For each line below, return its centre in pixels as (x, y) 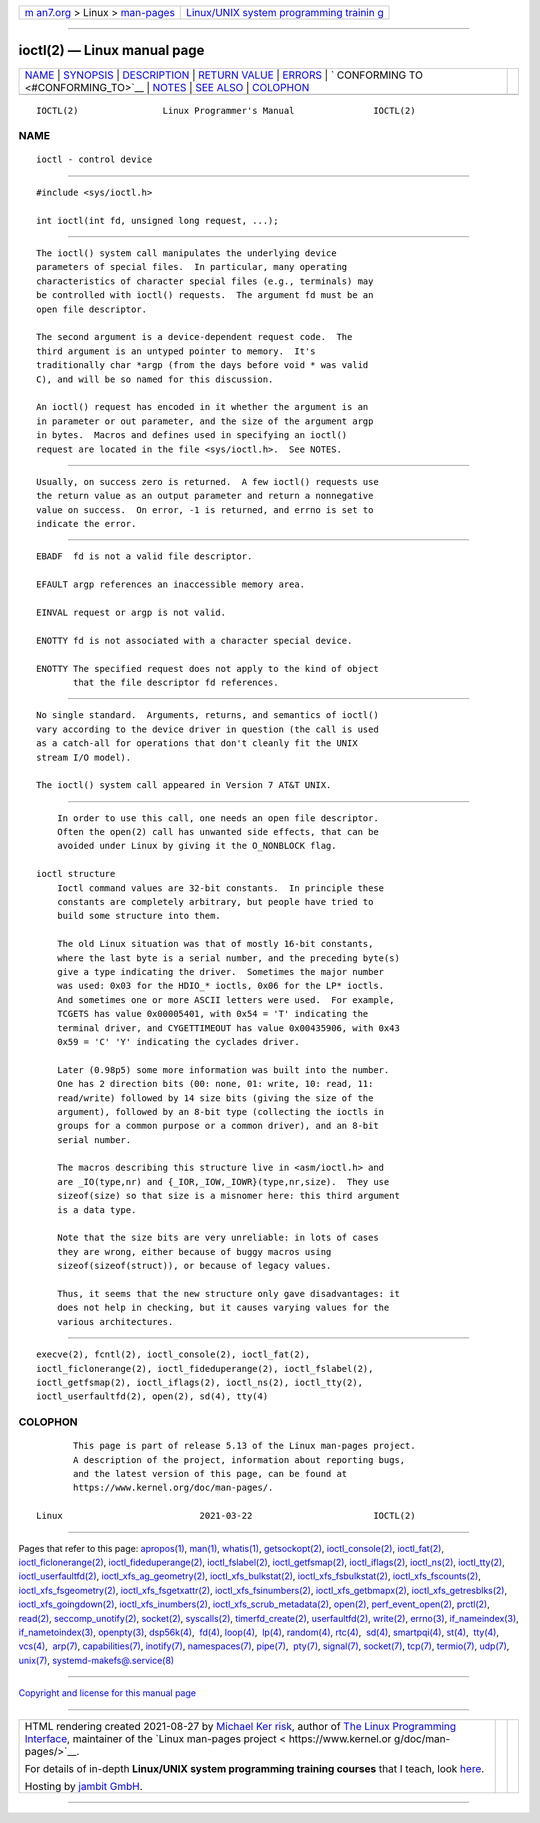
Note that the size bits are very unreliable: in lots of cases (217, 1238)
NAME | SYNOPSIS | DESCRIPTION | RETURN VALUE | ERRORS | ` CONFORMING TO (224, 75)
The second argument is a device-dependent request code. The (194, 337)
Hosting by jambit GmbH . (84, 1786)
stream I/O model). (84, 757)
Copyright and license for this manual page (107, 1693)
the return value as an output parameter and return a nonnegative (205, 496)
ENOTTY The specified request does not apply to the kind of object (207, 668)
